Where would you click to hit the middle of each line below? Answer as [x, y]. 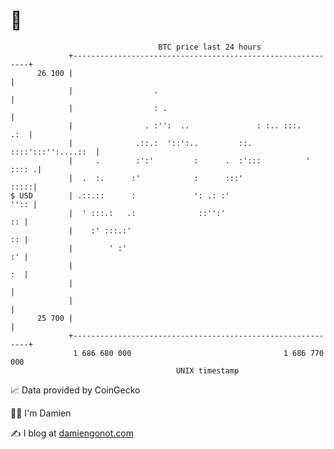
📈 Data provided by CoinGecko [75, 390]
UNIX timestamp [207, 370]
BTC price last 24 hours [210, 47]
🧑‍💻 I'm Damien [41, 413]
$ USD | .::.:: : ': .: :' [120, 195]
